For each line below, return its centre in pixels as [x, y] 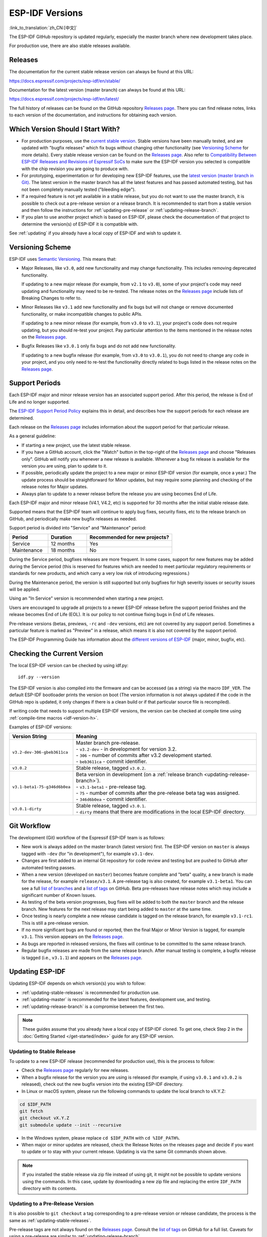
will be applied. [24, 589]
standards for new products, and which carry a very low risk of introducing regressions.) [99, 573]
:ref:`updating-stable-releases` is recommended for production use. [91, 993]
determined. [22, 418]
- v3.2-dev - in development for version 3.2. [126, 749]
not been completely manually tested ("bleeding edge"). [79, 189]
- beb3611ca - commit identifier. [111, 761]
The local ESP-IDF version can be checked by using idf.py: [69, 666]
